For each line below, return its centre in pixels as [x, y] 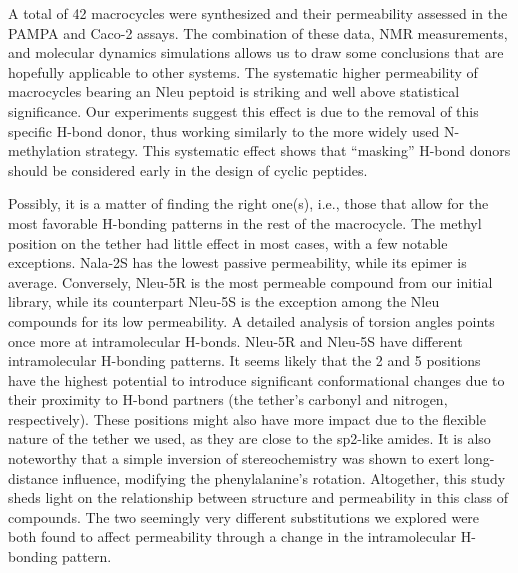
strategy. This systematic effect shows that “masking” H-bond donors [298, 150]
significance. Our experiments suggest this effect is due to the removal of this [243, 110]
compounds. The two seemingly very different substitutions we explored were [244, 516]
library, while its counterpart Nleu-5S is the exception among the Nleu [224, 301]
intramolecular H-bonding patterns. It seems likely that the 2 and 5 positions [244, 360]
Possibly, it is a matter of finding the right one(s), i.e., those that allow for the [248, 203]
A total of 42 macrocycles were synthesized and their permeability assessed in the [258, 13]
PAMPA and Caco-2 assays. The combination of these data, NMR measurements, [258, 32]
